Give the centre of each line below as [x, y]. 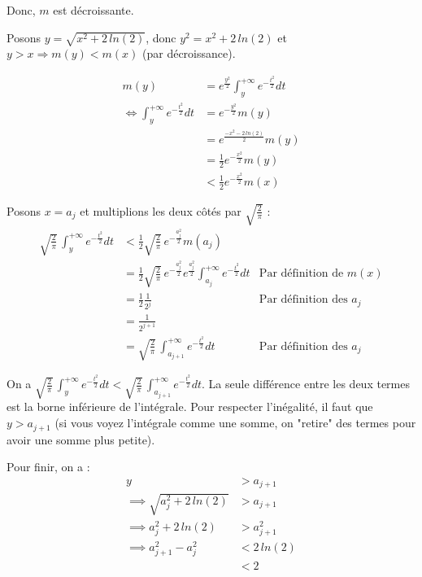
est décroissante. [94, 10]
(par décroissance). [189, 53]
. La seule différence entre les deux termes [306, 384]
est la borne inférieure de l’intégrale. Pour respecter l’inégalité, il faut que [190, 407]
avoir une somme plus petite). [81, 439]
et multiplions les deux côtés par [161, 210]
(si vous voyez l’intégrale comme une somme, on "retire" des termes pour [235, 423]
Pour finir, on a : [48, 467]
